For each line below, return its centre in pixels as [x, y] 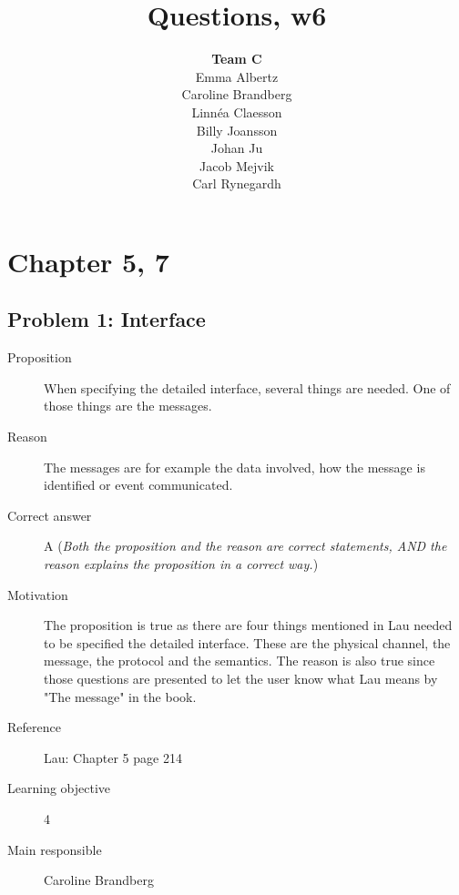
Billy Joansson [237, 130]
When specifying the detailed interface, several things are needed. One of [247, 387]
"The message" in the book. [120, 696]
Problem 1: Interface [107, 319]
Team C [237, 59]
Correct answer [50, 515]
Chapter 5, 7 [88, 261]
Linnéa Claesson [237, 112]
